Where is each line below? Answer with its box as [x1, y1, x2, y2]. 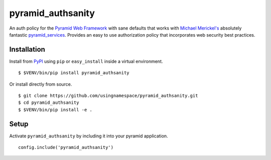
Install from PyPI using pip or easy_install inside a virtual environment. [9, 58, 163, 64]
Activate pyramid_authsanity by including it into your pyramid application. [9, 133, 168, 139]
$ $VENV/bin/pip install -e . [18, 107, 93, 112]
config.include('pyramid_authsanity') [18, 144, 114, 150]
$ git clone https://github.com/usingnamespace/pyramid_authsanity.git [18, 93, 198, 99]
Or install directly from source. [9, 81, 72, 87]
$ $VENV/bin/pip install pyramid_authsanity [18, 70, 130, 76]
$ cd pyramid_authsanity [18, 100, 79, 105]
